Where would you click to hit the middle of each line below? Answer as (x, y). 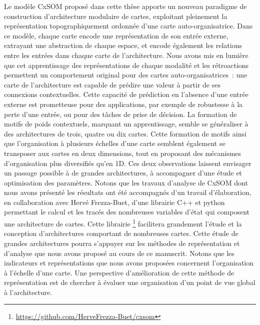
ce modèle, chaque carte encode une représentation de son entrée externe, (116, 35)
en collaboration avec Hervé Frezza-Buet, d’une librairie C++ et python (114, 202)
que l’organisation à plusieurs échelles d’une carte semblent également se (115, 143)
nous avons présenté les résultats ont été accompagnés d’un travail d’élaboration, (128, 192)
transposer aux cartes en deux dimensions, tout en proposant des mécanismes (123, 153)
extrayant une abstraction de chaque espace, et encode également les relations (123, 45)
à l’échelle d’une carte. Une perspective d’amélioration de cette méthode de (119, 272)
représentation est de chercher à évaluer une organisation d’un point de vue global (130, 282)
